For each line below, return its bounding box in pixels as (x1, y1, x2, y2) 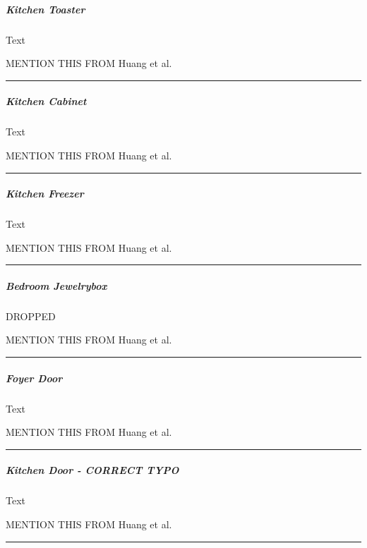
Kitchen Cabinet (6, 94, 87, 109)
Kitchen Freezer (6, 186, 84, 201)
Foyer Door (6, 370, 63, 385)
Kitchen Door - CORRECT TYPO (6, 463, 179, 477)
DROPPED (6, 308, 56, 323)
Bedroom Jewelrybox (6, 278, 107, 293)
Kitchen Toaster (6, 1, 85, 16)
